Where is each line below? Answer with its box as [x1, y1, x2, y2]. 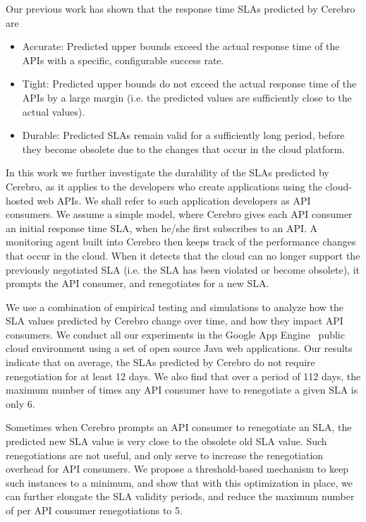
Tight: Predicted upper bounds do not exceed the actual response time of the [22, 76, 357, 91]
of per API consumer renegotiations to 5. [6, 503, 183, 517]
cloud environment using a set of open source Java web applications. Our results [6, 341, 353, 356]
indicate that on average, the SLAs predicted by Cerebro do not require [6, 355, 315, 370]
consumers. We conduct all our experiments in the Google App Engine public [6, 327, 345, 341]
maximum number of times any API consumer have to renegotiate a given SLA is [6, 382, 358, 397]
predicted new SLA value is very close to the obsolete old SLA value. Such [6, 434, 327, 449]
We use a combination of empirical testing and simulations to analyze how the [6, 299, 344, 314]
